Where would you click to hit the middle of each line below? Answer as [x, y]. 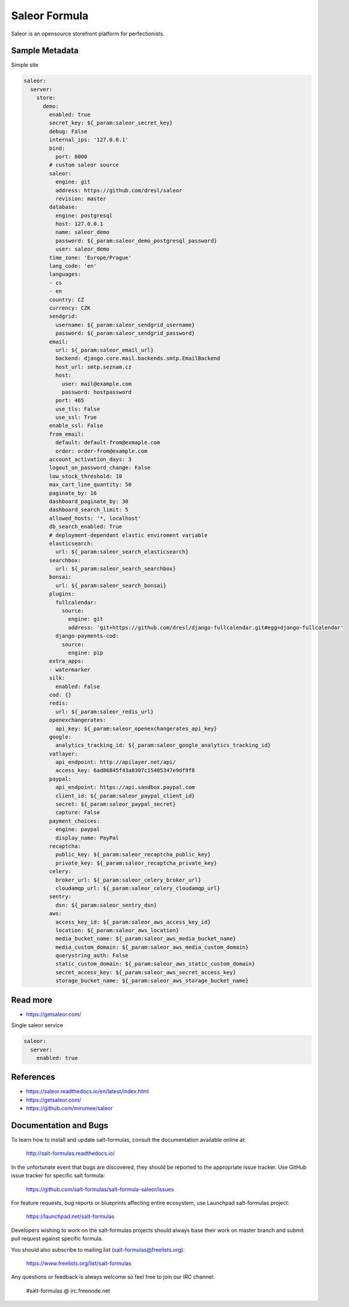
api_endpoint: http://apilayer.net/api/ [116, 762]
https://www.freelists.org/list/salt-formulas [79, 1263]
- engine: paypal [74, 830]
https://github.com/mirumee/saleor [70, 1108]
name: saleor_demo [82, 232]
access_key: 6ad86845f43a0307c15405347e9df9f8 [125, 770]
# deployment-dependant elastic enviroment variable [128, 535]
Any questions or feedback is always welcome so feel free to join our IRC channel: [113, 1277]
